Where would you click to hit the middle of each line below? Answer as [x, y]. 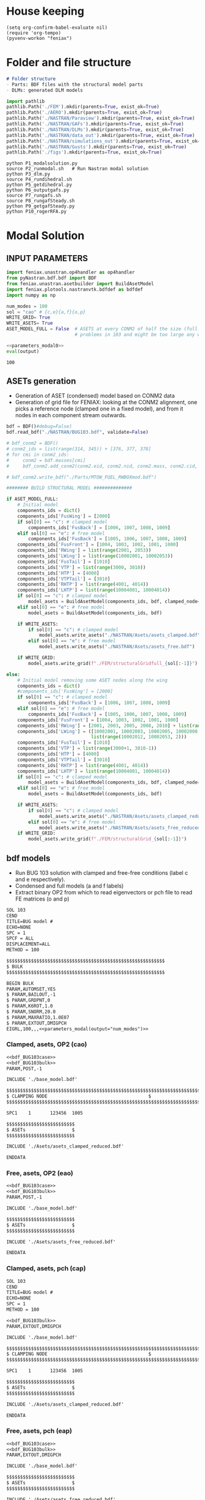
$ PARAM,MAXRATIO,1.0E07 [38, 1017]
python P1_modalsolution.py [42, 163]
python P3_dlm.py [28, 174]
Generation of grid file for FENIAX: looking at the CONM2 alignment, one [106, 403]
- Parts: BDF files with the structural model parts [75, 84]
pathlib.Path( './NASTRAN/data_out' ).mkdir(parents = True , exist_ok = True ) [101, 135]
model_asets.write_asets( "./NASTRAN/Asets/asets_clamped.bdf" [120, 635]
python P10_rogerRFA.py [37, 212]
